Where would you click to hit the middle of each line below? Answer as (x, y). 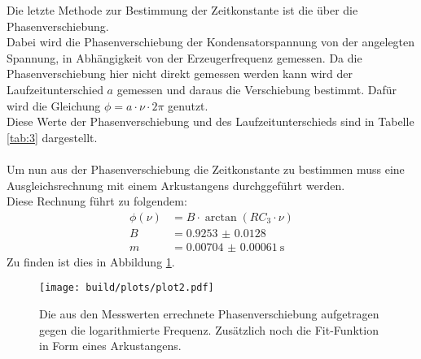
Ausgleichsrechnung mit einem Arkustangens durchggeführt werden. (176, 185)
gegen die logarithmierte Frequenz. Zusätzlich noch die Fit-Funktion (209, 329)
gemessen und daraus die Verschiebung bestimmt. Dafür (257, 89)
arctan (221, 217)
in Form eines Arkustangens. (110, 346)
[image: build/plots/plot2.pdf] (127, 288)
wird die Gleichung (54, 105)
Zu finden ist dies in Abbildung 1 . (91, 261)
